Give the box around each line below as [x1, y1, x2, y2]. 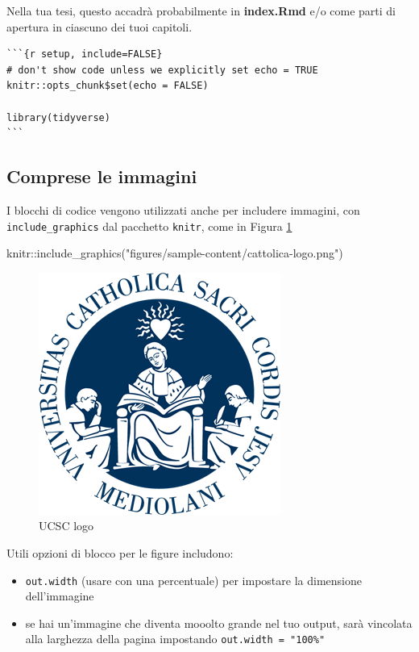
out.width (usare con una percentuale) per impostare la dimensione [25, 571, 362, 588]
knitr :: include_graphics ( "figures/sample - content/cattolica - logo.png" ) [6, 245, 343, 261]
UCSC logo [39, 517, 94, 534]
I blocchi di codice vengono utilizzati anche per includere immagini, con [6, 201, 360, 218]
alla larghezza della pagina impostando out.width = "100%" [25, 630, 326, 647]
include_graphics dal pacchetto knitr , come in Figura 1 [6, 217, 292, 234]
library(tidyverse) [6, 111, 110, 123]
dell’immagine [25, 587, 94, 604]
